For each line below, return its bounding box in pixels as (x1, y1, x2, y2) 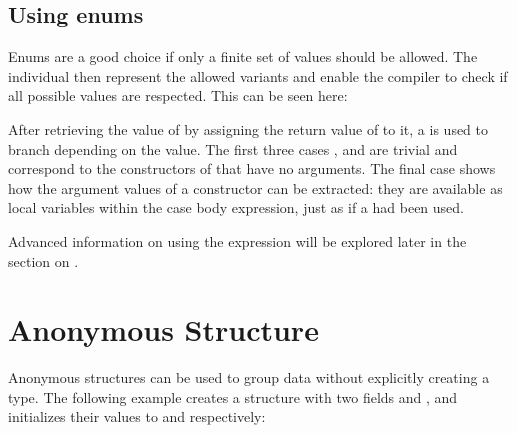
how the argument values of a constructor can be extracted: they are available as (8, 177, 503, 198)
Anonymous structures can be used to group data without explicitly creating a (8, 367, 490, 388)
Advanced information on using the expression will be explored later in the (8, 230, 467, 251)
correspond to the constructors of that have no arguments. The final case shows (8, 158, 496, 179)
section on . (8, 250, 79, 271)
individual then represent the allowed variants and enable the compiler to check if (8, 65, 508, 86)
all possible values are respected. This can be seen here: (8, 85, 348, 106)
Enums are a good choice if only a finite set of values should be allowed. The (8, 46, 478, 67)
